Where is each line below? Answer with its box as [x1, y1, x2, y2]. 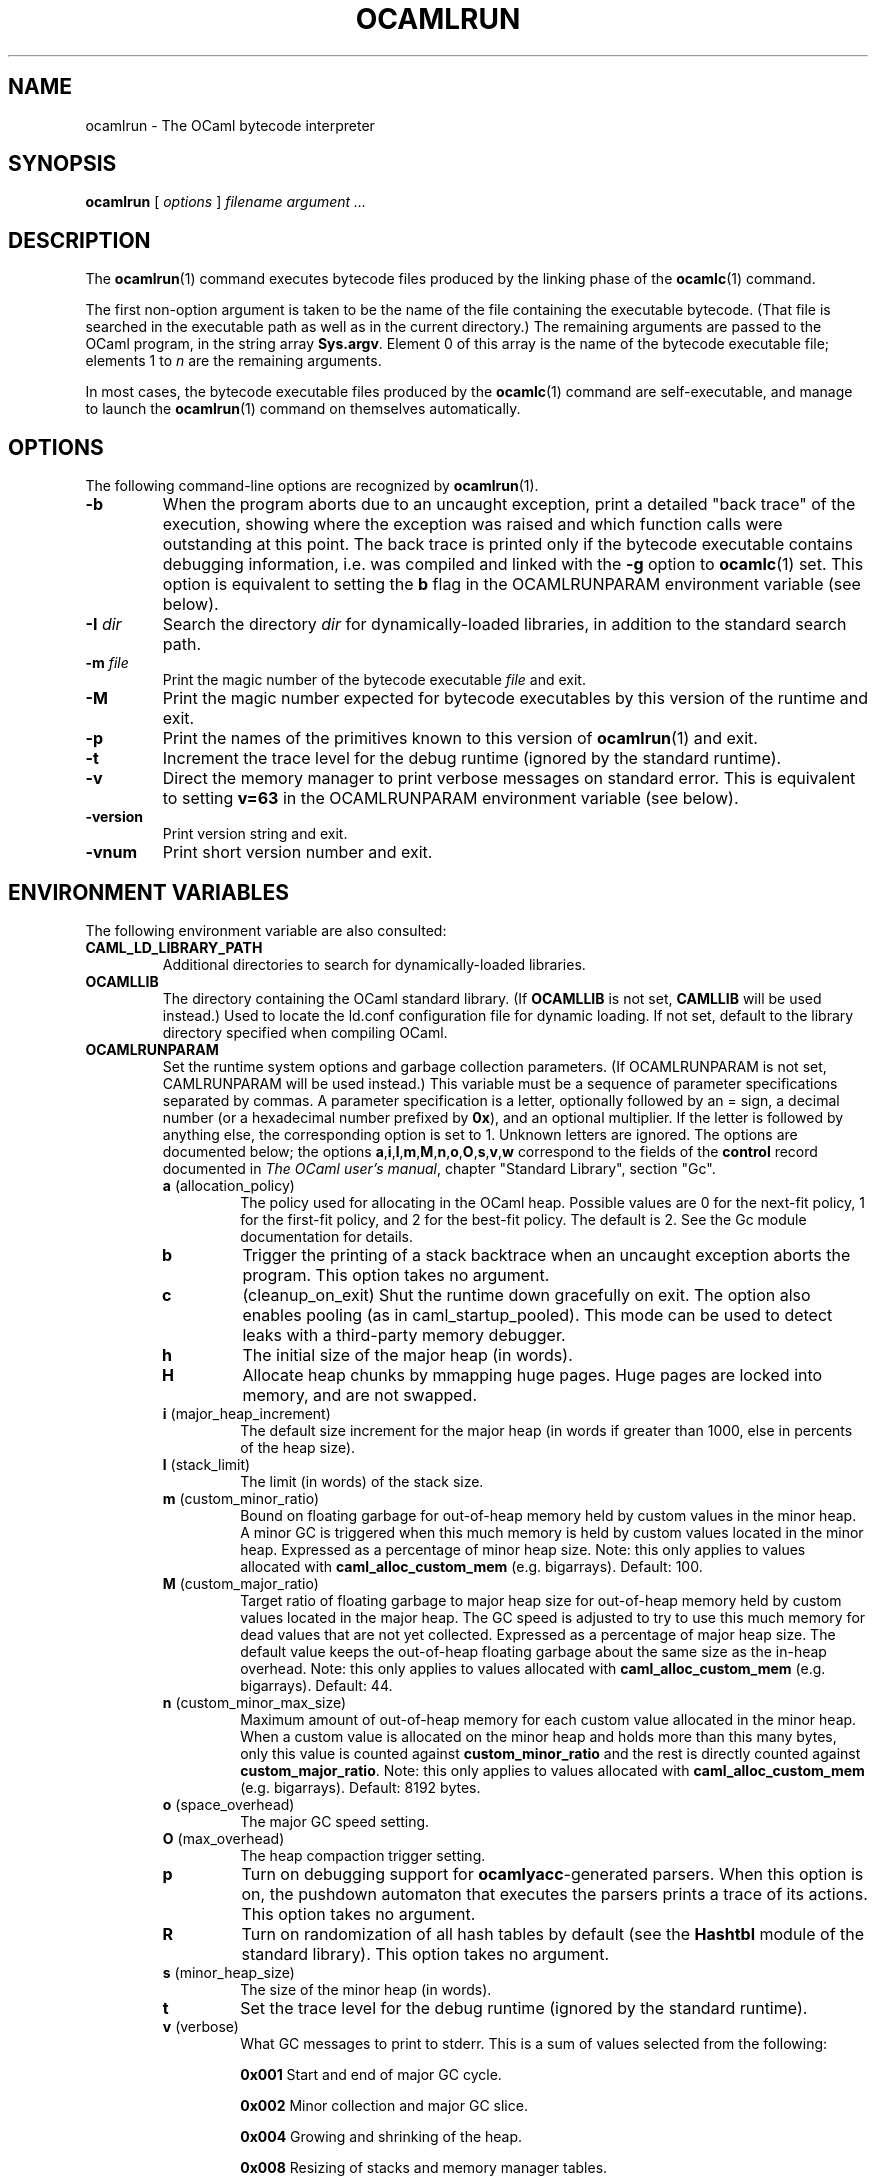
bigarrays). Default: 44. [240, 1676, 393, 1694]
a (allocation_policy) [162, 1176, 295, 1194]
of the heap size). [240, 1438, 356, 1456]
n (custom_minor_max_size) [162, 1693, 347, 1711]
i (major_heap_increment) [162, 1404, 331, 1422]
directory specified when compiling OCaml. [162, 1023, 448, 1041]
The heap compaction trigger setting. [240, 1846, 486, 1864]
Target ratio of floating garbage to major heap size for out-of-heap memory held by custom [240, 1591, 842, 1609]
